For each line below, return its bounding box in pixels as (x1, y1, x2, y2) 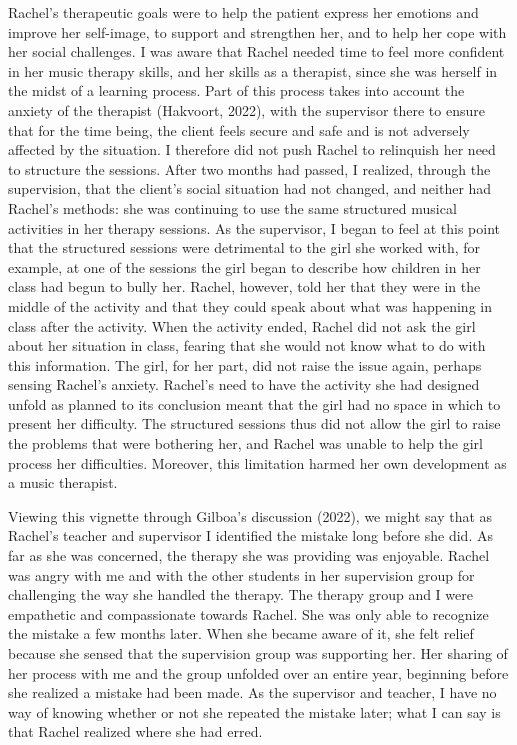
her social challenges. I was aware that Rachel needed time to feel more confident (8, 41, 505, 62)
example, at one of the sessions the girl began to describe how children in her (8, 256, 481, 277)
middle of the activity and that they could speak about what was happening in (8, 295, 492, 316)
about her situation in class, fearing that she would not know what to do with (8, 335, 486, 356)
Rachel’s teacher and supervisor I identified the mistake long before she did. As (8, 525, 493, 546)
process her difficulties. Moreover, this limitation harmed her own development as (8, 452, 507, 473)
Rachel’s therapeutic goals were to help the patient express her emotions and (8, 2, 479, 22)
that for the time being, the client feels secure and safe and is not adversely (8, 119, 470, 140)
